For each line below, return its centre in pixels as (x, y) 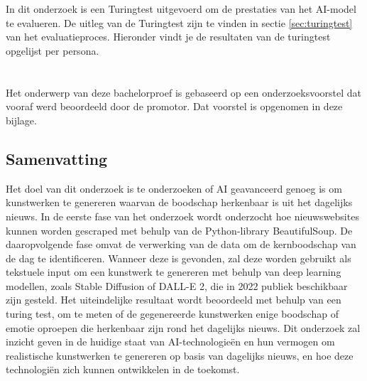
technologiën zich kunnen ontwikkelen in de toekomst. (123, 369)
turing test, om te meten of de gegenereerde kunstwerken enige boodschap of (172, 314)
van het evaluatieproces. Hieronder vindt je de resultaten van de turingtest (168, 37)
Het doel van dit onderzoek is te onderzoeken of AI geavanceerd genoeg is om (174, 188)
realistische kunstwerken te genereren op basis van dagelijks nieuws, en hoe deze (180, 355)
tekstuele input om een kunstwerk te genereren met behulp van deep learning (174, 272)
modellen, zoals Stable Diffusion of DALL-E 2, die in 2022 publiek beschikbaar (177, 285)
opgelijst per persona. (53, 50)
